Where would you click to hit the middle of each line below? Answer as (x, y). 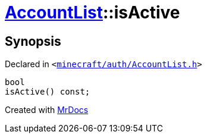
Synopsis (33, 41)
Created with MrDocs (47, 110)
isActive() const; (48, 92)
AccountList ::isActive (92, 12)
